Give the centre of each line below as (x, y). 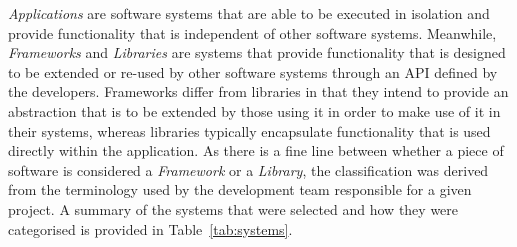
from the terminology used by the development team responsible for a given (240, 189)
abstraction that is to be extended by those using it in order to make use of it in (254, 110)
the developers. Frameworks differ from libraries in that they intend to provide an (258, 91)
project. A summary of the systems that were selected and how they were (233, 208)
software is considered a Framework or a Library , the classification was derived (248, 169)
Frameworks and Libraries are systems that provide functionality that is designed (257, 52)
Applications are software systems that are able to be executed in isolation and (249, 13)
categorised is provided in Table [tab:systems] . (150, 228)
